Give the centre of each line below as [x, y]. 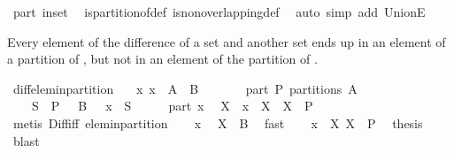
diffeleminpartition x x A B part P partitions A [185, 88]
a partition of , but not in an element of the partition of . [162, 59]
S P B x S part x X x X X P [172, 106]
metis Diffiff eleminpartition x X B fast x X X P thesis [218, 122]
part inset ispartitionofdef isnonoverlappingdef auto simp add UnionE [219, 11]
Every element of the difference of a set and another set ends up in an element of [227, 41]
